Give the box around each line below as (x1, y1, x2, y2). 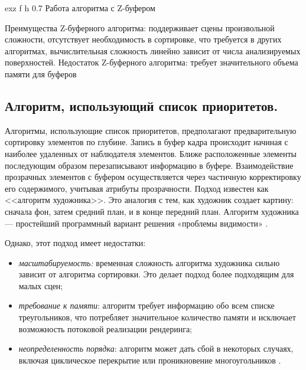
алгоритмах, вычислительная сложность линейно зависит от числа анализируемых (5, 44, 301, 57)
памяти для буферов (5, 67, 77, 80)
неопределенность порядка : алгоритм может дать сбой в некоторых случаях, (18, 342, 294, 355)
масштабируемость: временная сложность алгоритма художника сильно (18, 256, 280, 269)
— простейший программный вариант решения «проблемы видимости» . (5, 217, 268, 229)
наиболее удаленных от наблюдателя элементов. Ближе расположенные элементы (5, 147, 297, 159)
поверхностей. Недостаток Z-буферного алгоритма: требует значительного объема (5, 56, 298, 68)
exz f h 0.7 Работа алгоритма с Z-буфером (5, 2, 155, 14)
